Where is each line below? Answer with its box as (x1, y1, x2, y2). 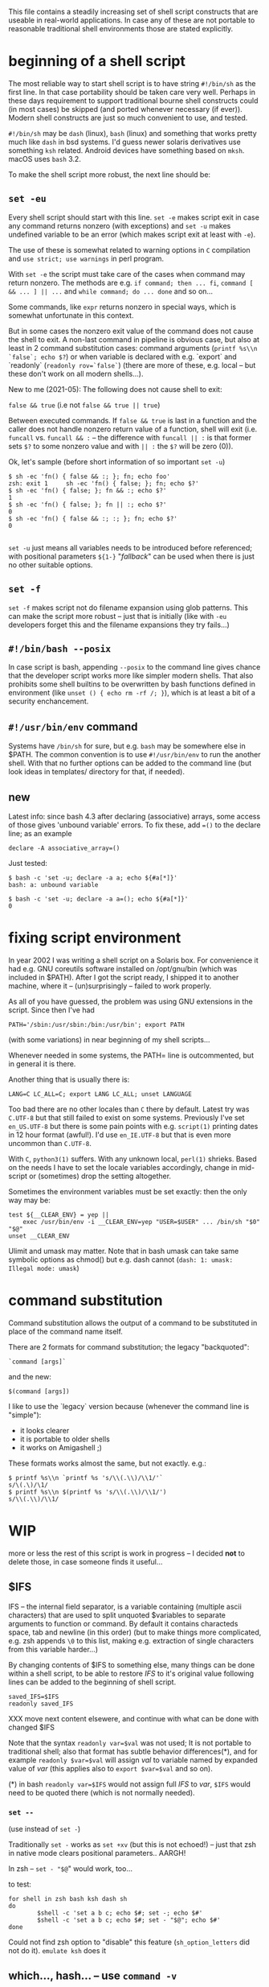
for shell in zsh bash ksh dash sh (8, 1894, 128, 1902)
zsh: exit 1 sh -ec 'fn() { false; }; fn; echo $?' (8, 479, 199, 488)
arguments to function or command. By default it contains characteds (8, 1618, 238, 1628)
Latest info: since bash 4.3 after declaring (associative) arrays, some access (8, 812, 261, 821)
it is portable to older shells (19, 1434, 110, 1444)
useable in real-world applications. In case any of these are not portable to (8, 15, 255, 25)
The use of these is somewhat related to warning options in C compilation (8, 245, 251, 254)
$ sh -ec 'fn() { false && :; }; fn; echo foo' (8, 472, 171, 480)
